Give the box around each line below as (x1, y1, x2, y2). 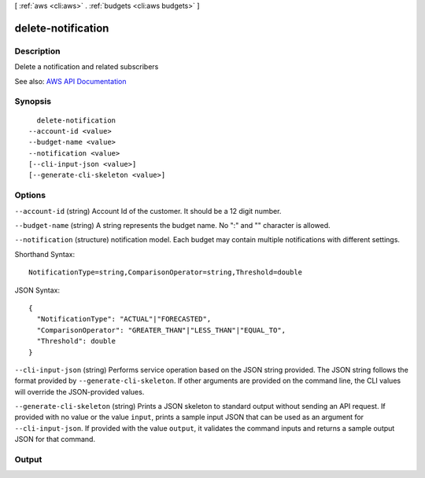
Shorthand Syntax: (14, 249, 75, 259)
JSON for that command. (14, 435, 96, 444)
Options (14, 189, 46, 200)
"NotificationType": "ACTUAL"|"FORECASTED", (36, 314, 212, 324)
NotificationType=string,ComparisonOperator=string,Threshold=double (28, 268, 303, 277)
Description (14, 46, 61, 57)
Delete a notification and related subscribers (14, 62, 159, 72)
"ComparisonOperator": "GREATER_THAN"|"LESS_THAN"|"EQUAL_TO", (36, 325, 286, 334)
